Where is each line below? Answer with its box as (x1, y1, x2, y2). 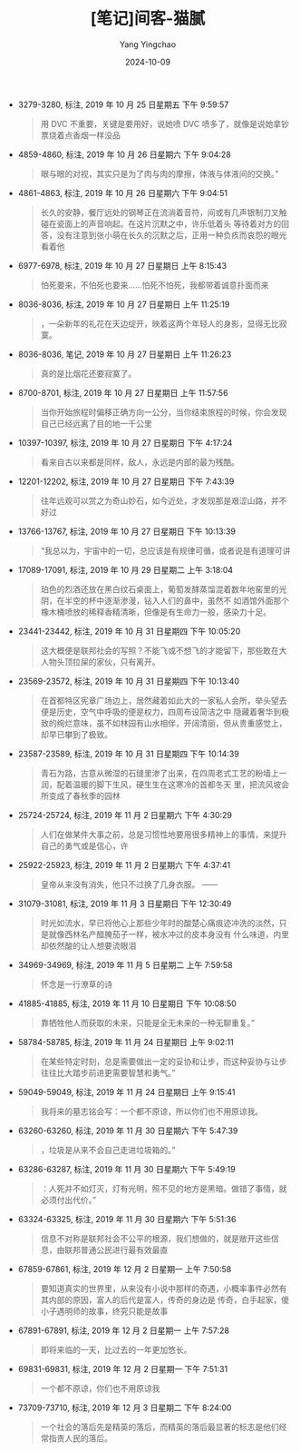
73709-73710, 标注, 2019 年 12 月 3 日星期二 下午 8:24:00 (17, 1402, 232, 1413)
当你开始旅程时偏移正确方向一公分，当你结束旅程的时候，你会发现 (40, 406, 287, 418)
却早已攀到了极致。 (40, 728, 113, 740)
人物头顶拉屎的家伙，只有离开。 (40, 656, 160, 667)
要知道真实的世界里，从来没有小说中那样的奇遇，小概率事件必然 (40, 1282, 279, 1294)
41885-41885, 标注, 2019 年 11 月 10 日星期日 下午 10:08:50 (17, 998, 237, 1009)
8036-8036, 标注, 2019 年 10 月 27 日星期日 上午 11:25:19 (17, 299, 230, 310)
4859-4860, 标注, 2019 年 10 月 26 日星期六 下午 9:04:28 (17, 149, 231, 160)
